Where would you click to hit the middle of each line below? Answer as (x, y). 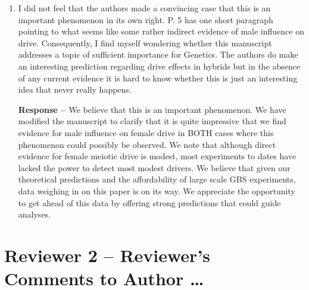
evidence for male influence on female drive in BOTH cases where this (146, 132)
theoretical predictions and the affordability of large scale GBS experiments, (157, 179)
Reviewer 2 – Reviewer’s (107, 255)
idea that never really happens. (75, 89)
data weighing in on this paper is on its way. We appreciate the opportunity (157, 190)
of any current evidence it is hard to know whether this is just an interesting (158, 78)
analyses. (35, 214)
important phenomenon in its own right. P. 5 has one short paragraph (146, 19)
